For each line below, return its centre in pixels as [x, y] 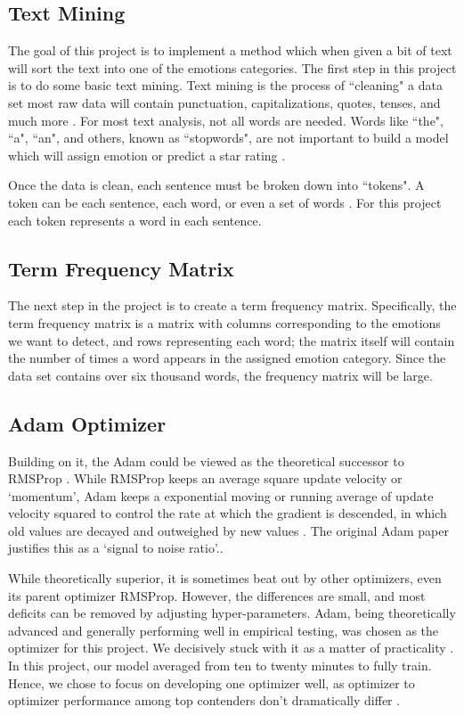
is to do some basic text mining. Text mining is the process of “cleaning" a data [225, 85]
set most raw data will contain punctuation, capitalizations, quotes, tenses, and [224, 102]
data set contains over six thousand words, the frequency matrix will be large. [220, 375]
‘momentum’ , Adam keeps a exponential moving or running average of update [221, 495]
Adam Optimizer [87, 423]
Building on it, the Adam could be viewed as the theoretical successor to [206, 460]
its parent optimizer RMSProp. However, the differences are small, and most [217, 595]
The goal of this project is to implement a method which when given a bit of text [230, 50]
